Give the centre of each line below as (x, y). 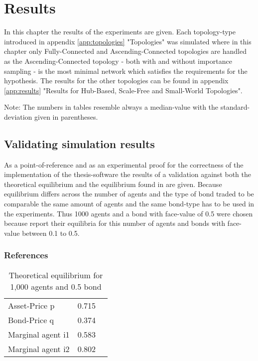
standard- (235, 107)
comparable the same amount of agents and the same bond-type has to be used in (129, 204)
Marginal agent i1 (39, 334)
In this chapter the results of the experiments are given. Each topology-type (120, 32)
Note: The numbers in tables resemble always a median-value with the (111, 107)
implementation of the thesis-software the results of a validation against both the (128, 174)
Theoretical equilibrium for (56, 275)
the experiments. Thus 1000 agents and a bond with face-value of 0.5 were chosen (129, 213)
